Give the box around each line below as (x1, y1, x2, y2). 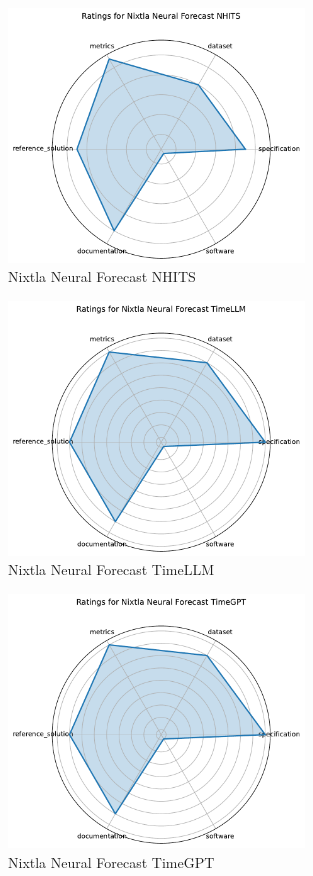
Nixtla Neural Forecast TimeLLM (8, 559, 215, 580)
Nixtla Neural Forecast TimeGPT (8, 851, 215, 872)
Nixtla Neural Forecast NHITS (8, 266, 196, 287)
